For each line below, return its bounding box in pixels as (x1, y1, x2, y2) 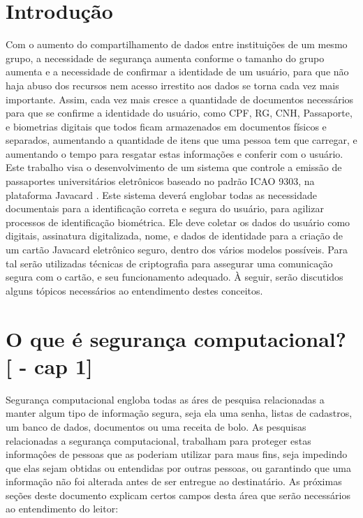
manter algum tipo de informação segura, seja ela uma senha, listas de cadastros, (6, 406, 353, 420)
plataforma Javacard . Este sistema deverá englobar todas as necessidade (6, 187, 317, 202)
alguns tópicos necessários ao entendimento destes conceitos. (6, 283, 263, 297)
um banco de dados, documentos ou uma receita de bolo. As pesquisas (6, 419, 306, 434)
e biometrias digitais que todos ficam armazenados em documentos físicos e (6, 119, 327, 133)
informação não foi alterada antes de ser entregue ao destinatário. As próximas (6, 474, 342, 489)
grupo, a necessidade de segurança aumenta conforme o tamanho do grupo (6, 50, 325, 65)
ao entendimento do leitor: (6, 501, 119, 516)
